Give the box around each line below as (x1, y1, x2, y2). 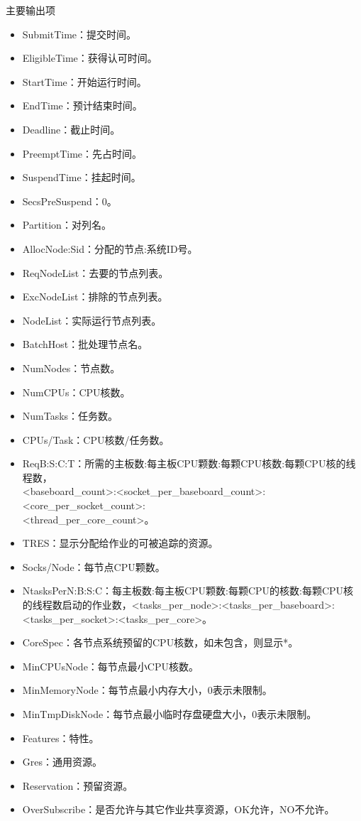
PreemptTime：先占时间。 (22, 146, 143, 161)
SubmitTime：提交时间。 (22, 26, 137, 41)
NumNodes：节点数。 (22, 360, 121, 375)
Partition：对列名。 (22, 217, 111, 232)
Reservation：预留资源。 (22, 778, 133, 793)
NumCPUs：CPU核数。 (22, 384, 130, 399)
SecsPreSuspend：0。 (22, 193, 117, 208)
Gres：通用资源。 (22, 754, 103, 769)
